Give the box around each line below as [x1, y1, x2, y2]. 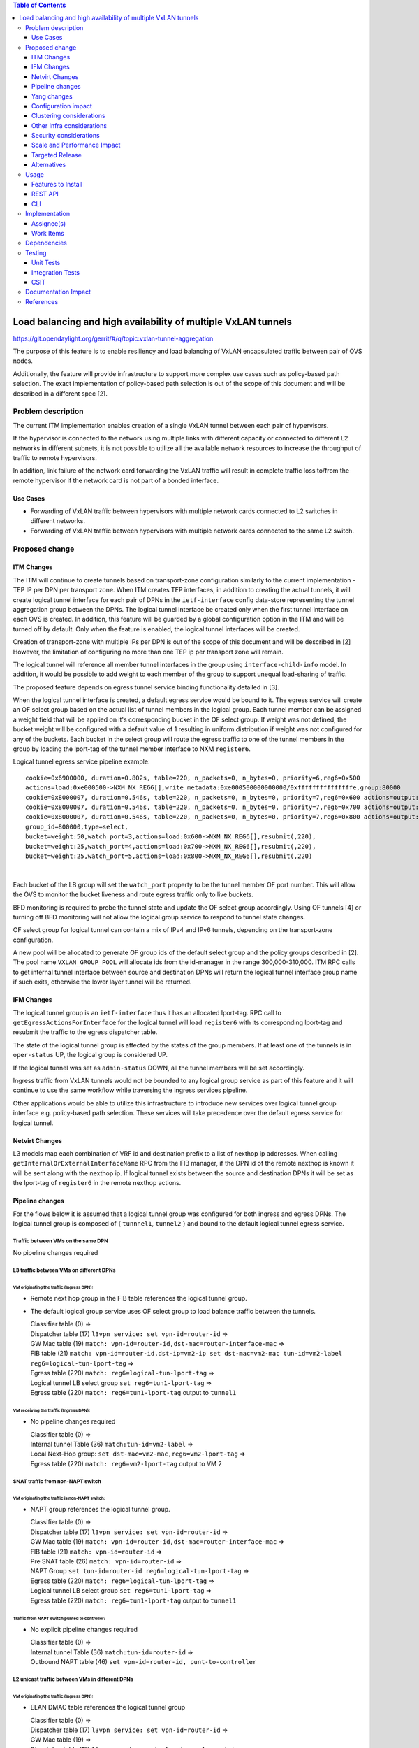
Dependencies [25, 238, 68, 248]
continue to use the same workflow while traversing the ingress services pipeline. [13, 1086, 248, 1094]
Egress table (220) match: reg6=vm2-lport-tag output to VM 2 [30, 1459, 223, 1468]
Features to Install [31, 180, 83, 189]
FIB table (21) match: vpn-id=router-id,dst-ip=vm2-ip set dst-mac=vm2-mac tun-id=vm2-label [30, 1349, 342, 1358]
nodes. [13, 357, 33, 365]
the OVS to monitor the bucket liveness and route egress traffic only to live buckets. [13, 890, 254, 898]
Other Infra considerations [31, 121, 108, 129]
